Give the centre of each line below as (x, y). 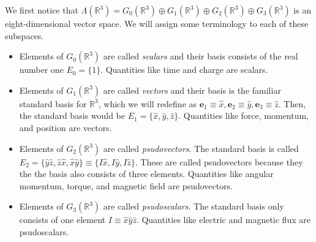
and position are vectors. (66, 127)
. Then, (292, 103)
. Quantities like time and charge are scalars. (184, 70)
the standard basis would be (72, 115)
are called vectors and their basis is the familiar (192, 90)
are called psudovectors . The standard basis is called (201, 148)
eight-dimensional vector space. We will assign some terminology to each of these (157, 23)
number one (41, 70)
